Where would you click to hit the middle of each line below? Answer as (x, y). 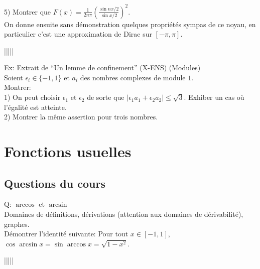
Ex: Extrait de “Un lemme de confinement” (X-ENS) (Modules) (102, 68)
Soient (14, 77)
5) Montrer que (28, 11)
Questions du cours (55, 183)
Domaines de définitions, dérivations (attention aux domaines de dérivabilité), (124, 214)
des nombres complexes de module (133, 77)
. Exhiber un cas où (214, 97)
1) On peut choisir (32, 97)
